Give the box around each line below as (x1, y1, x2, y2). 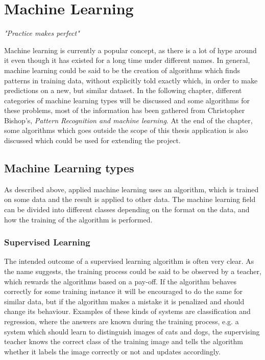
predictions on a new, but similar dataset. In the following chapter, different (4, 85, 242, 96)
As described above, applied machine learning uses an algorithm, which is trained (4, 184, 259, 194)
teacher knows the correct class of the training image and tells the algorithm (4, 336, 243, 347)
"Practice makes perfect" (4, 28, 80, 38)
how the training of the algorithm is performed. (4, 214, 153, 224)
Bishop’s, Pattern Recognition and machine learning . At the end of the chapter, (4, 115, 253, 125)
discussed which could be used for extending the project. (4, 135, 181, 146)
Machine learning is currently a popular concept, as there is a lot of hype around (4, 44, 257, 55)
